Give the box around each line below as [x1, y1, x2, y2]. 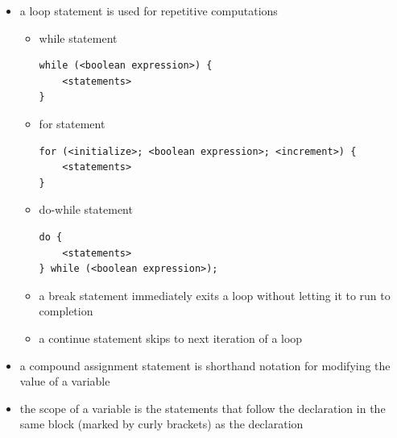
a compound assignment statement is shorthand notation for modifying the [19, 357, 391, 373]
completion [39, 302, 93, 319]
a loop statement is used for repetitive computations [19, 2, 278, 19]
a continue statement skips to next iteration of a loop [39, 329, 303, 346]
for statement [39, 115, 105, 131]
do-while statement [39, 201, 133, 218]
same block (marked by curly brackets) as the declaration [19, 415, 304, 432]
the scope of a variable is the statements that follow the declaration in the [19, 399, 386, 416]
